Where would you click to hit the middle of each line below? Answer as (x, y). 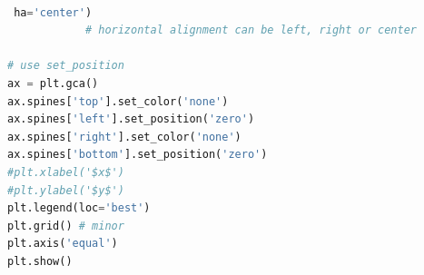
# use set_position (66, 66)
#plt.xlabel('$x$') (66, 172)
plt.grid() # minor (66, 226)
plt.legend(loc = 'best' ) (79, 208)
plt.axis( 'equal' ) (63, 244)
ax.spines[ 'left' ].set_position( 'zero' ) (131, 119)
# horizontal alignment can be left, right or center (251, 30)
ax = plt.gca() (53, 83)
